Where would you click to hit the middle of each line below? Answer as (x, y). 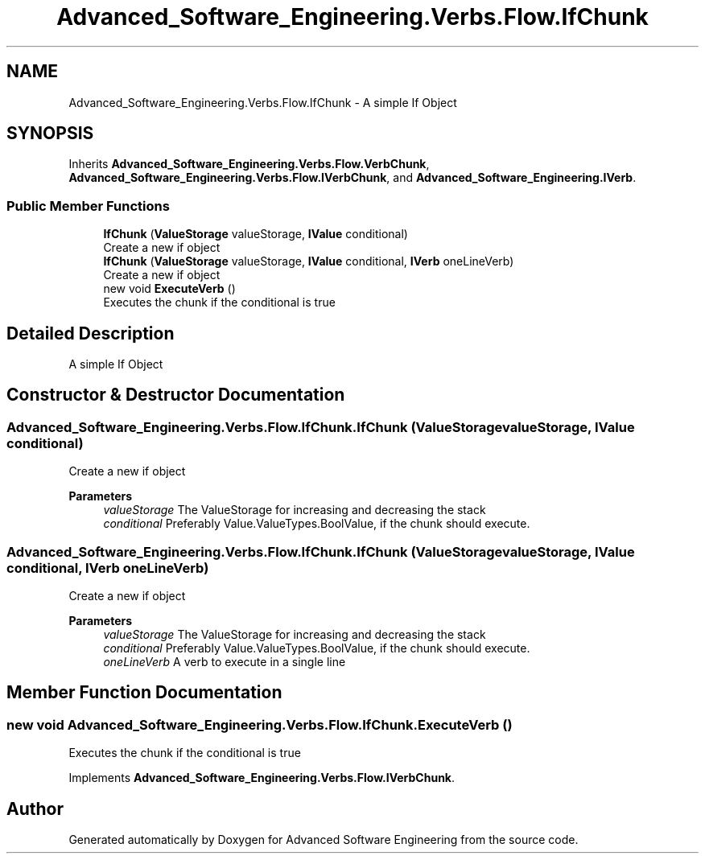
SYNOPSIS (50, 134)
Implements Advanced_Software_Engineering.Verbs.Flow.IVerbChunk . (262, 778)
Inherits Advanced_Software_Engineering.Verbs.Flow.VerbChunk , (249, 164)
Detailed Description (91, 333)
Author (35, 809)
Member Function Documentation (144, 693)
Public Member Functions (88, 206)
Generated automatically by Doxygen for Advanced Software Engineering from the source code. (324, 840)
